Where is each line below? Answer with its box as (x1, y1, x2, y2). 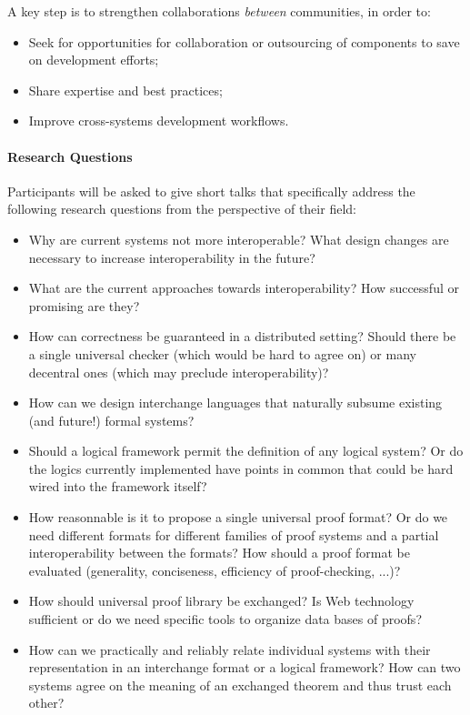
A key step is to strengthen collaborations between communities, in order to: (7, 2, 431, 20)
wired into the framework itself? (28, 477, 207, 496)
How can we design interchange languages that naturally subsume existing (28, 393, 443, 412)
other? (28, 693, 65, 712)
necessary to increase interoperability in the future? (28, 247, 315, 267)
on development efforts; (28, 50, 159, 69)
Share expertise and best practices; (28, 80, 223, 99)
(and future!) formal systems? (28, 410, 195, 429)
